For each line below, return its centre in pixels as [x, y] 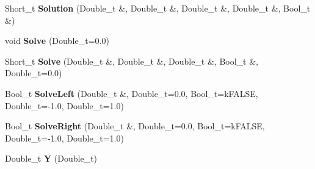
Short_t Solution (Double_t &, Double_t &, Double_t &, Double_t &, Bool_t [158, 8]
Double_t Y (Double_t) [51, 158]
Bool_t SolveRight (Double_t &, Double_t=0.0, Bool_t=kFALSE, [135, 126]
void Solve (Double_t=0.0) [57, 41]
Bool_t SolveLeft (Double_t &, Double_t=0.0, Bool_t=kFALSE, [132, 93]
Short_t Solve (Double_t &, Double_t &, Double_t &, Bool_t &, [132, 61]
